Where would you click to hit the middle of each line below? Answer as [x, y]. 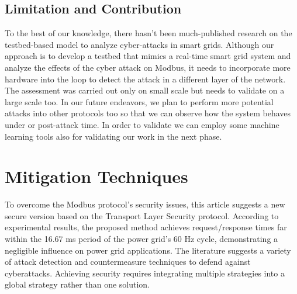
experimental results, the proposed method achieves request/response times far [146, 227]
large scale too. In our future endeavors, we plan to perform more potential [139, 101]
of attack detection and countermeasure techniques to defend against [128, 262]
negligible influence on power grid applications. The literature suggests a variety [148, 250]
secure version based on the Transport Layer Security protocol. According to [142, 215]
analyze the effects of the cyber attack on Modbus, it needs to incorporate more [148, 67]
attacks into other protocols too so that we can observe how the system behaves [148, 113]
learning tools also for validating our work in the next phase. [113, 136]
